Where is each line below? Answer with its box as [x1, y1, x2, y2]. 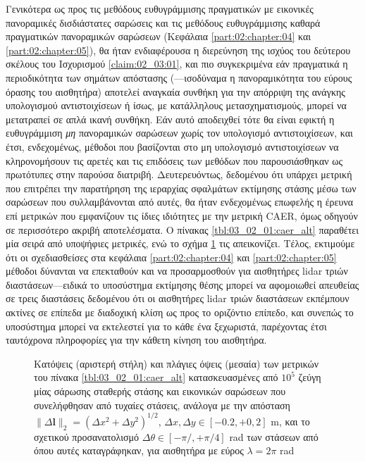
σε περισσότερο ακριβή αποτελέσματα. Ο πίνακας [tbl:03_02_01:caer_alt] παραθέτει [6, 222, 359, 237]
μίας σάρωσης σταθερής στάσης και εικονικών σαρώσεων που [34, 384, 286, 399]
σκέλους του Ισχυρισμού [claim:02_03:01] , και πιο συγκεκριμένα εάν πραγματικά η [6, 56, 348, 71]
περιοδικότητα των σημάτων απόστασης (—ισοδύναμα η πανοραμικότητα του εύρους [6, 70, 352, 85]
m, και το [271, 413, 310, 428]
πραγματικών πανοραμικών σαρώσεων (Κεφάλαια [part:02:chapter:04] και [6, 29, 311, 44]
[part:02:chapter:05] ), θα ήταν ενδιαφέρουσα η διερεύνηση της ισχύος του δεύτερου [6, 42, 351, 57]
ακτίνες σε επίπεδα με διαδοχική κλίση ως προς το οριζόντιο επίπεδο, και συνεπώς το [6, 305, 354, 320]
